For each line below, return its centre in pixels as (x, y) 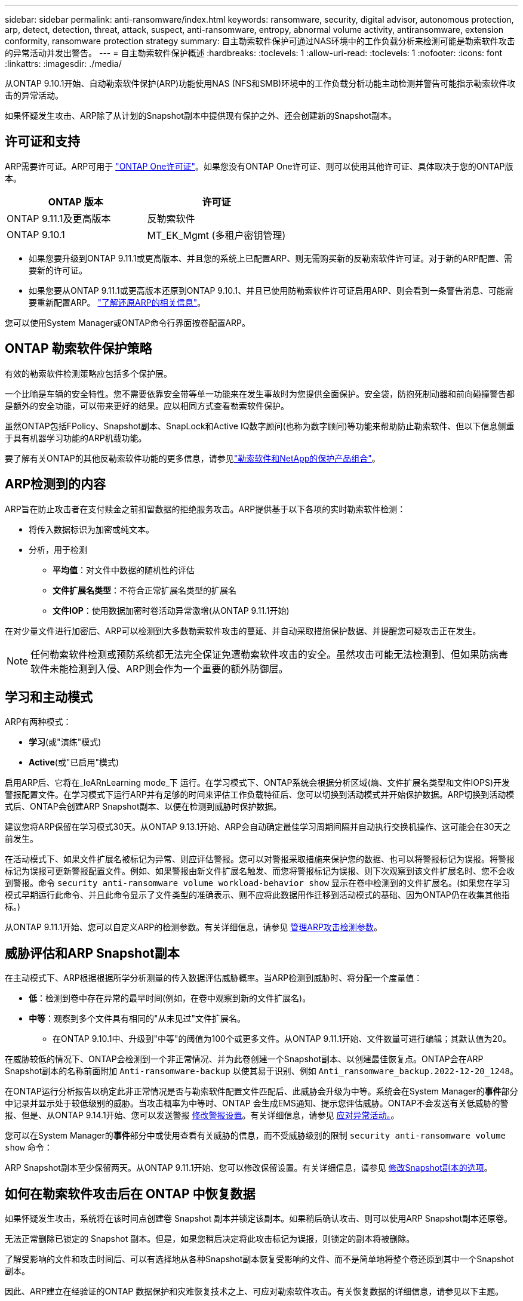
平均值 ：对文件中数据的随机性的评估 (124, 570)
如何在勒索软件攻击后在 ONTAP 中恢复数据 (130, 1194)
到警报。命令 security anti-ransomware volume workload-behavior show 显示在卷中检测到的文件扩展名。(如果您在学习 (258, 883)
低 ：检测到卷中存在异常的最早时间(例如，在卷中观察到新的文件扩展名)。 (170, 998)
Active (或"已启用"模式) (74, 762)
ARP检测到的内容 (56, 484)
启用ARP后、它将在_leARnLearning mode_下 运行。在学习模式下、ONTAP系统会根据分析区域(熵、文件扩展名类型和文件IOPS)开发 (258, 783)
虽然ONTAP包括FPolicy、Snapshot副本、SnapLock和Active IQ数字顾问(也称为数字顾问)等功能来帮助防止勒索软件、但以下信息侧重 (260, 426)
